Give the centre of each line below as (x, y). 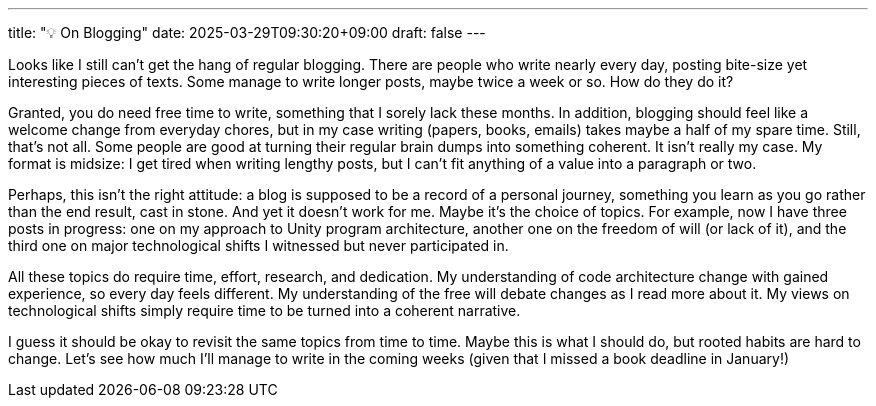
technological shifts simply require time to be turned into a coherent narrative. (264, 310)
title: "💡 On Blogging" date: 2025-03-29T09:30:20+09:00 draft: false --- (247, 32)
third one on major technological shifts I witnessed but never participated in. (258, 245)
